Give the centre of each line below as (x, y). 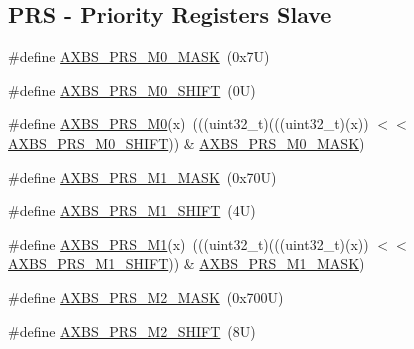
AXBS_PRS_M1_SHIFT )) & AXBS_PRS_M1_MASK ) (186, 263)
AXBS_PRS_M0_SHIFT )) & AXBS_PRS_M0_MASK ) (186, 142)
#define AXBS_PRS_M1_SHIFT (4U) (132, 210)
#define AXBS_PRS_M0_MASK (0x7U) (139, 56)
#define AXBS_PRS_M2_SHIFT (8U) (132, 330)
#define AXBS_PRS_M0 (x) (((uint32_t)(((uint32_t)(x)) (188, 123)
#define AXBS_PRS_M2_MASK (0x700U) (146, 296)
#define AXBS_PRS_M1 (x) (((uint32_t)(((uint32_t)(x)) (188, 243)
